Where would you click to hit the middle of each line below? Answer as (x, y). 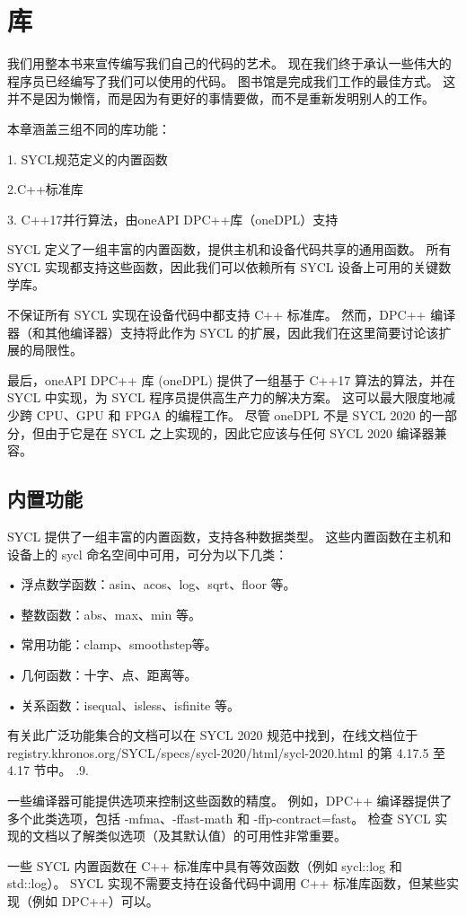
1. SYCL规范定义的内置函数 (88, 159)
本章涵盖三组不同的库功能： (89, 128)
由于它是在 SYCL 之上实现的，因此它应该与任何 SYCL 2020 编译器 (239, 432)
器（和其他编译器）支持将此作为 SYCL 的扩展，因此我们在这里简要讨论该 (223, 332)
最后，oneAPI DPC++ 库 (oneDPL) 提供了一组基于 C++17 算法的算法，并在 (231, 379)
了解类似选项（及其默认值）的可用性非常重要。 (208, 836)
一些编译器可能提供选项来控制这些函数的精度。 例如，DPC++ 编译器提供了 (230, 800)
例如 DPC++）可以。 (95, 900)
